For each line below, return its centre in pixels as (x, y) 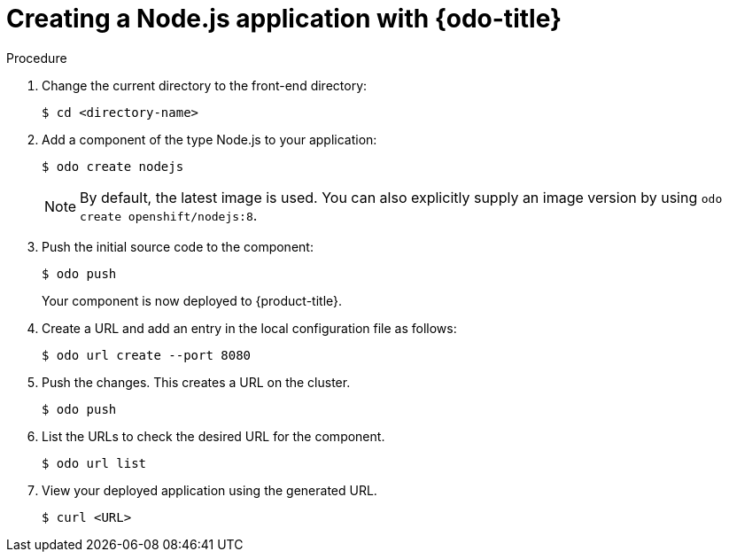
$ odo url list (94, 463)
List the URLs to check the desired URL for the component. (213, 436)
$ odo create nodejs (113, 166)
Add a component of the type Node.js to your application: (209, 139)
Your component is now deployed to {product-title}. (192, 300)
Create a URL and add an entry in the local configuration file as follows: (249, 328)
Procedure (37, 58)
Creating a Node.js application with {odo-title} (284, 19)
